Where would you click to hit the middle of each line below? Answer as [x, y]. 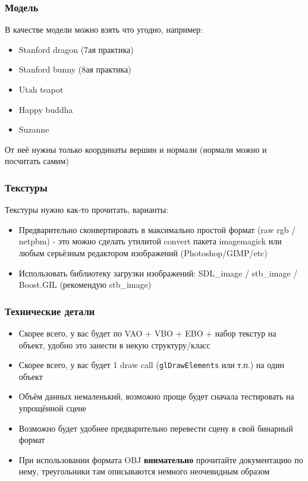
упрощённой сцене [53, 408]
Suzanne [34, 129]
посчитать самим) [37, 161]
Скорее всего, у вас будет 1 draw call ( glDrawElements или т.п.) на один [151, 365]
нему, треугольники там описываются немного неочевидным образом [144, 471]
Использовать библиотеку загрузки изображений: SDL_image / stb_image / [158, 273]
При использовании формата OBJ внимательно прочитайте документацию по [161, 459]
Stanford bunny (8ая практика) [75, 69]
